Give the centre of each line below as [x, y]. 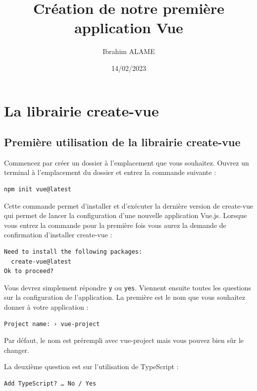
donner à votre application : [46, 307]
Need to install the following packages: [73, 252]
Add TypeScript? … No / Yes [50, 384]
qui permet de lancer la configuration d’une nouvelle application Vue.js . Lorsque [126, 215]
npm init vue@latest [38, 190]
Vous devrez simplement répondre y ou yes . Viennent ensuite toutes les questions [128, 287]
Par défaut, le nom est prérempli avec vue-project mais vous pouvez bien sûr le [124, 340]
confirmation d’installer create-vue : [58, 235]
